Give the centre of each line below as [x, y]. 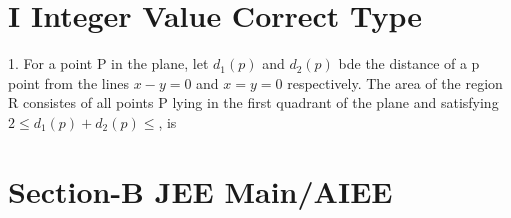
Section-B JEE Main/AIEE [200, 190]
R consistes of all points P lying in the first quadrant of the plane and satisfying [253, 102]
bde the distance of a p [409, 63]
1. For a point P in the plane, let [108, 63]
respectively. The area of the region [395, 82]
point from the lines [69, 82]
